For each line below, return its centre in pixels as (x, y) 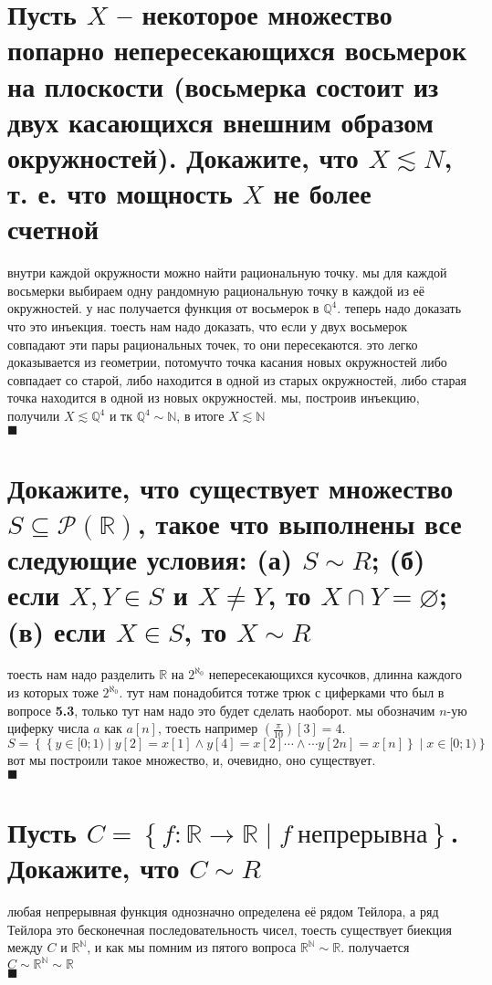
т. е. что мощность (120, 193)
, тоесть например (208, 728)
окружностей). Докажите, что (183, 157)
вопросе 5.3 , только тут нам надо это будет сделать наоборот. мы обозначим (221, 710)
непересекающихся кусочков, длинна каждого (335, 674)
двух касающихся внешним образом (220, 121)
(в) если (57, 630)
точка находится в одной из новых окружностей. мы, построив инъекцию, (214, 398)
